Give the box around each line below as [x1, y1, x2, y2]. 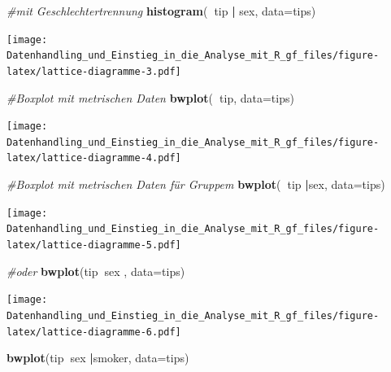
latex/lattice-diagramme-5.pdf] [7, 239, 181, 252]
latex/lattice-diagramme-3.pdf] [7, 65, 181, 77]
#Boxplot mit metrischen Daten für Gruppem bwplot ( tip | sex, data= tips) [7, 176, 385, 193]
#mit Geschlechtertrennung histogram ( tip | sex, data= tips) [7, 2, 316, 19]
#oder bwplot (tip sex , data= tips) [7, 262, 185, 279]
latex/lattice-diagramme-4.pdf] [7, 152, 181, 164]
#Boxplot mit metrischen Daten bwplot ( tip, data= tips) [7, 89, 294, 106]
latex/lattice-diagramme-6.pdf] [7, 326, 181, 338]
